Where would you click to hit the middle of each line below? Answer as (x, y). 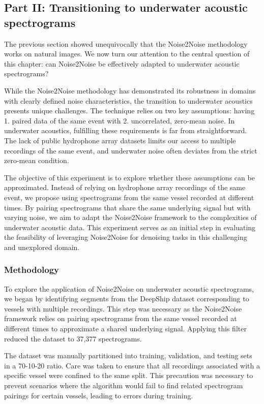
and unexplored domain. (42, 247)
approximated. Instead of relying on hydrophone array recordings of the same (125, 187)
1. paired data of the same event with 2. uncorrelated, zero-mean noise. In (120, 120)
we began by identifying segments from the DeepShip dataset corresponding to (127, 299)
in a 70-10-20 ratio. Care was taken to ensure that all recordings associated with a (132, 365)
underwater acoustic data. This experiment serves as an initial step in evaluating (130, 227)
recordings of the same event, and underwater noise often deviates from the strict (131, 150)
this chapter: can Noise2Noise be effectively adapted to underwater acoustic (122, 63)
